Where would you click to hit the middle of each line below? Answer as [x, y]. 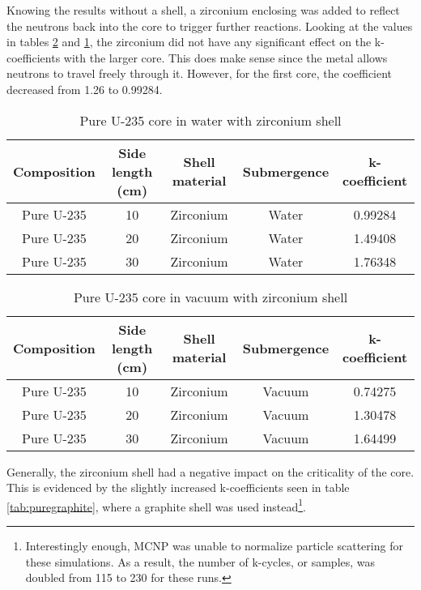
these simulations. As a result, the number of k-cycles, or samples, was [200, 561]
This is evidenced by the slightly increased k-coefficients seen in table [178, 487]
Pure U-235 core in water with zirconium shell [210, 120]
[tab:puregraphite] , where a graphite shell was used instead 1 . [156, 505]
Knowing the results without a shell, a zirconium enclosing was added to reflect [203, 10]
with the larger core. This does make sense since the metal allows [225, 57]
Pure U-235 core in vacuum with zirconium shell [210, 297]
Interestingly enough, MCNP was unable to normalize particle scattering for [214, 545]
